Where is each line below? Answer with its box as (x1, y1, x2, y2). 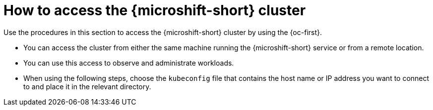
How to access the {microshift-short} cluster (3, 2, 306, 19)
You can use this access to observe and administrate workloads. (23, 58, 234, 67)
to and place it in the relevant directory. (23, 82, 151, 91)
